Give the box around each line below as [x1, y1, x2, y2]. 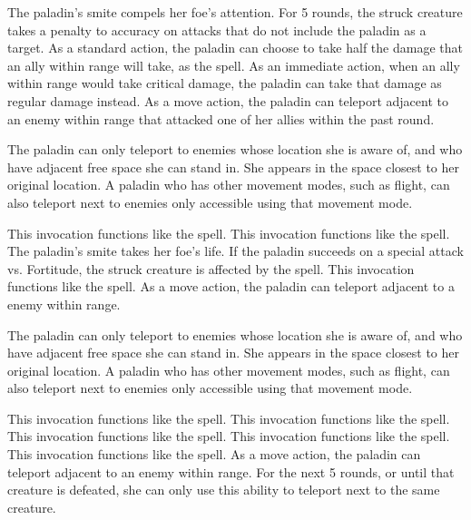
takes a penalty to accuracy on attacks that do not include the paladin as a [7, 20, 427, 39]
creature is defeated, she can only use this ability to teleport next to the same [7, 480, 440, 499]
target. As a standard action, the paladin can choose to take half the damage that [7, 38, 463, 57]
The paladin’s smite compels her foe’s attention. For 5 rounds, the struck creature [7, 3, 463, 21]
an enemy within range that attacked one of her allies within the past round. [7, 109, 435, 128]
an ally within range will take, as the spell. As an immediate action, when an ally [7, 55, 460, 74]
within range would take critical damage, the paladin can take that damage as [7, 74, 442, 93]
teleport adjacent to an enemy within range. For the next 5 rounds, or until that [7, 462, 455, 481]
